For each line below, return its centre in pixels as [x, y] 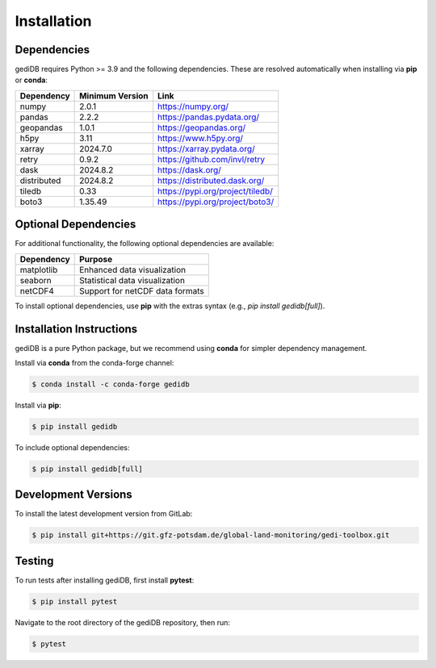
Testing [34, 561]
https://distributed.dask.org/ [211, 180]
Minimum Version [114, 95]
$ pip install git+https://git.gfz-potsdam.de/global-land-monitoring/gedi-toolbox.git [211, 535]
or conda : [31, 80]
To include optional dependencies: [72, 447]
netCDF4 [37, 290]
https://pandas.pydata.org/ [209, 117]
